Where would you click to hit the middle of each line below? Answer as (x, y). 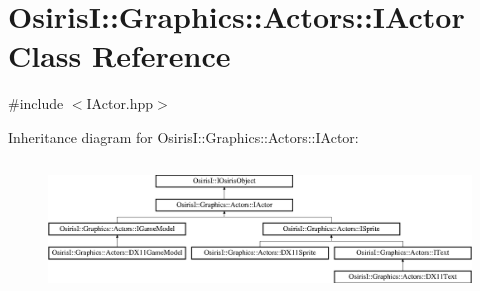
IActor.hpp (120, 103)
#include (36, 103)
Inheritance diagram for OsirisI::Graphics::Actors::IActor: (183, 136)
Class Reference (119, 55)
